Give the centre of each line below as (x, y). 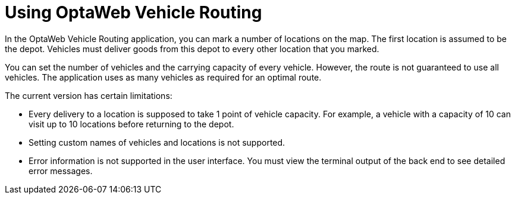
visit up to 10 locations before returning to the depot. (131, 124)
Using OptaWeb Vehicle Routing (134, 12)
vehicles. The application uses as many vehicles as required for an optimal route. (163, 77)
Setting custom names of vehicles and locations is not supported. (157, 142)
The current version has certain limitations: (89, 95)
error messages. (61, 171)
